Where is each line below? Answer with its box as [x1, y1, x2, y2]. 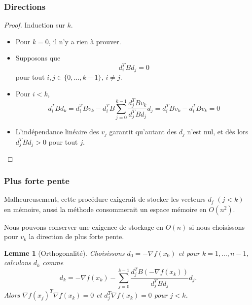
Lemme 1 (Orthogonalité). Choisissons [4, 247, 125, 258]
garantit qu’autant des [109, 126, 177, 137]
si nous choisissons [189, 221, 245, 232]
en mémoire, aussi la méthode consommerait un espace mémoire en [4, 204, 207, 214]
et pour [178, 247, 200, 258]
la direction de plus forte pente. [29, 231, 124, 242]
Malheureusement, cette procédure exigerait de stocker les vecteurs [4, 194, 206, 204]
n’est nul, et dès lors [187, 126, 249, 137]
